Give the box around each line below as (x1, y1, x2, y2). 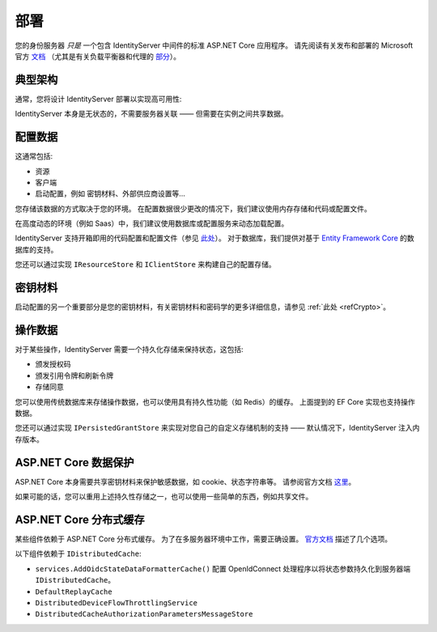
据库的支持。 (15, 244, 58, 254)
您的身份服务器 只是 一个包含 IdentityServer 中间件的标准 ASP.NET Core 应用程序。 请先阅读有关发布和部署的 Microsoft (15, 40, 414, 50)
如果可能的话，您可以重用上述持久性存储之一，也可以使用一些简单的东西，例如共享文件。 (15, 492, 313, 502)
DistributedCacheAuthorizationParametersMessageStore (35, 609, 253, 619)
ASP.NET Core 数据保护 (15, 456, 134, 469)
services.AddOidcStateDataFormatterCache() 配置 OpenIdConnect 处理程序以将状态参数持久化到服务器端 (35, 563, 411, 574)
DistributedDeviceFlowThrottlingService (35, 598, 198, 607)
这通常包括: (15, 151, 53, 161)
